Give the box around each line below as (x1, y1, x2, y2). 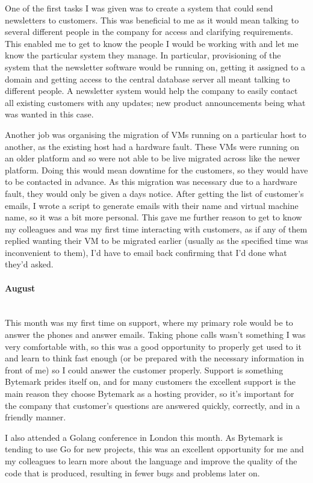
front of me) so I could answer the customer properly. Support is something (5, 363, 284, 376)
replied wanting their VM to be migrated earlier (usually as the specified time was (5, 234, 308, 247)
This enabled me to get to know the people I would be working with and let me (5, 37, 299, 49)
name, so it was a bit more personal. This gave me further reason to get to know (5, 211, 302, 223)
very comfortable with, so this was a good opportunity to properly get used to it (5, 340, 302, 352)
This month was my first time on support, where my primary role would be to (5, 316, 293, 329)
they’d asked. (5, 258, 54, 270)
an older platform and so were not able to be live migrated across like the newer (5, 152, 300, 164)
